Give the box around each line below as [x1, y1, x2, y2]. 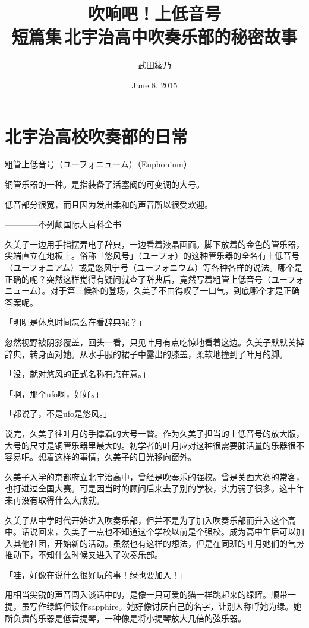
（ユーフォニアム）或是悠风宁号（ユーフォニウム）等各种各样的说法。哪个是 [5, 261, 303, 273]
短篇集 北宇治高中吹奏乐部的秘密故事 [11, 24, 298, 49]
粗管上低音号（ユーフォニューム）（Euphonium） [5, 158, 192, 170]
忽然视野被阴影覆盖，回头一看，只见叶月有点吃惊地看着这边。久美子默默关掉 [5, 335, 304, 348]
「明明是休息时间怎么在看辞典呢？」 [5, 316, 146, 328]
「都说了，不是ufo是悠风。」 [5, 407, 112, 420]
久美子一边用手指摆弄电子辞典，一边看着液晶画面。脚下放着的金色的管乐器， [5, 237, 304, 250]
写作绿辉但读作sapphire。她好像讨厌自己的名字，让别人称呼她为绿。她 [29, 600, 302, 613]
